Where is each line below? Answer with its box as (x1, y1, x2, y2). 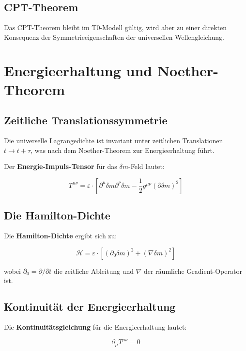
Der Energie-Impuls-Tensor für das (4, 161, 117, 171)
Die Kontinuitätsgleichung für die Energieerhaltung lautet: (4, 322, 187, 332)
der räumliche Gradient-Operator (143, 266, 242, 276)
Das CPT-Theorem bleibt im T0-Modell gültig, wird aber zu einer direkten (4, 22, 227, 33)
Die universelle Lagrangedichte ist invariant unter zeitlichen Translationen (4, 135, 223, 146)
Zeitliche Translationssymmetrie (4, 113, 168, 128)
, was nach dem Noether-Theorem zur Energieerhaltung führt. (31, 145, 215, 155)
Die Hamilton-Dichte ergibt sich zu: (4, 231, 117, 241)
